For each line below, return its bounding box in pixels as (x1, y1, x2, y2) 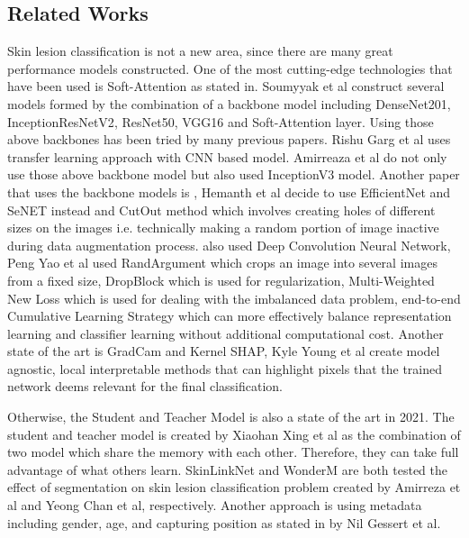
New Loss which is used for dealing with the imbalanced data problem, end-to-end (7, 288, 461, 307)
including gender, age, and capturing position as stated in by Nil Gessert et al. (7, 513, 441, 532)
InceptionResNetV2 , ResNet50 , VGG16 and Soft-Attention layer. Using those (7, 112, 434, 131)
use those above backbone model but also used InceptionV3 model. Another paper (7, 165, 460, 184)
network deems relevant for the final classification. (7, 377, 283, 396)
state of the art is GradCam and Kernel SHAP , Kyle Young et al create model (7, 342, 440, 360)
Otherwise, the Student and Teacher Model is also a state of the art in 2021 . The (7, 407, 455, 426)
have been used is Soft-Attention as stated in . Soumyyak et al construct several (7, 77, 445, 96)
